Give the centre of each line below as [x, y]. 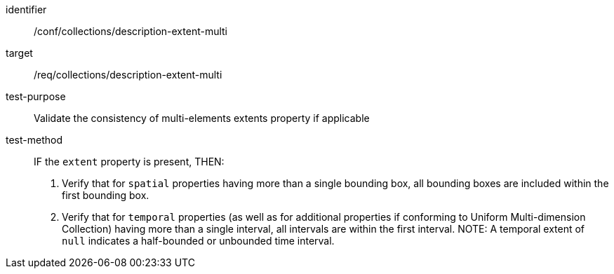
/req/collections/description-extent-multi [128, 75]
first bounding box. [106, 195]
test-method [34, 140]
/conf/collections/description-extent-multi [131, 31]
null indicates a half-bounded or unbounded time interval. [198, 241]
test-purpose [36, 96]
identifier [26, 9]
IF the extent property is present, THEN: [129, 162]
